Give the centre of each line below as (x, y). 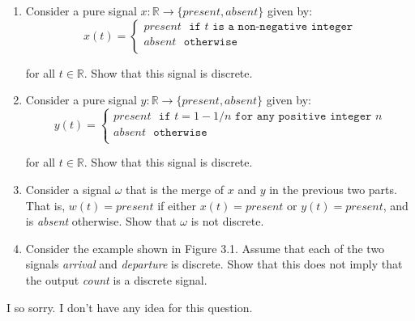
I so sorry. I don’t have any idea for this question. (130, 307)
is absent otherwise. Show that (101, 221)
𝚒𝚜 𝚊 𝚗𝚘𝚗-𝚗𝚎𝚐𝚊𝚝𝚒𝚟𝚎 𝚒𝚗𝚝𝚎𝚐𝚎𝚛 (283, 27)
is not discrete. (227, 221)
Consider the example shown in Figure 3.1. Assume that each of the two (205, 248)
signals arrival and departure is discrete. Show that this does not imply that (214, 264)
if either (177, 205)
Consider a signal (68, 189)
